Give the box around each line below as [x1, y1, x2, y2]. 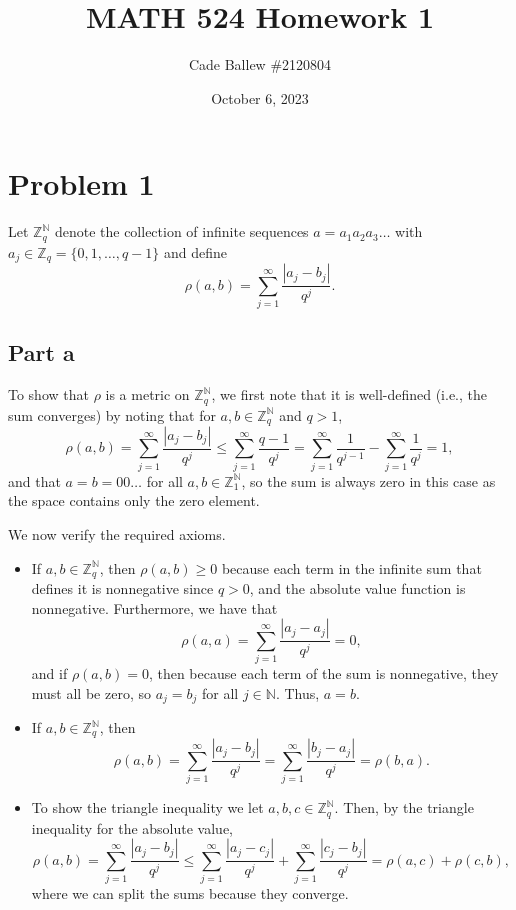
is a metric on [105, 384, 190, 405]
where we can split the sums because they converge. [31, 883, 349, 904]
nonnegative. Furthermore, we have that [31, 597, 278, 618]
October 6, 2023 [211, 87, 309, 108]
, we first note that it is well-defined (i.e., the [211, 384, 488, 405]
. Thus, [275, 682, 320, 703]
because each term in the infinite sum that [221, 557, 482, 578]
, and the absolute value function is [249, 578, 466, 599]
